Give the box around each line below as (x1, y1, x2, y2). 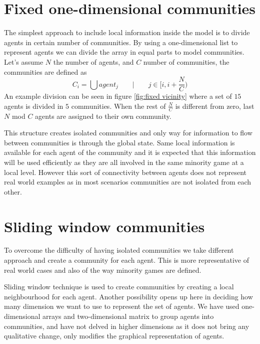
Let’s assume (4, 56, 43, 67)
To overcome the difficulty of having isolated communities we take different (4, 245, 234, 255)
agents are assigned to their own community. (35, 110, 171, 121)
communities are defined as (4, 66, 87, 77)
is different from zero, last (175, 100, 254, 111)
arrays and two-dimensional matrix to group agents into (42, 311, 214, 321)
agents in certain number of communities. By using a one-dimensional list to (4, 37, 238, 47)
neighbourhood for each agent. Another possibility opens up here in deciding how (4, 291, 253, 301)
